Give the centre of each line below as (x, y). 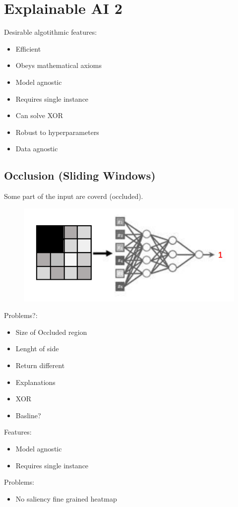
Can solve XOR (39, 115)
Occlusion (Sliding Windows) (80, 175)
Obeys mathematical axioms (59, 65)
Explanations (35, 382)
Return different (40, 365)
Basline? (28, 415)
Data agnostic (37, 149)
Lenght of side (37, 349)
